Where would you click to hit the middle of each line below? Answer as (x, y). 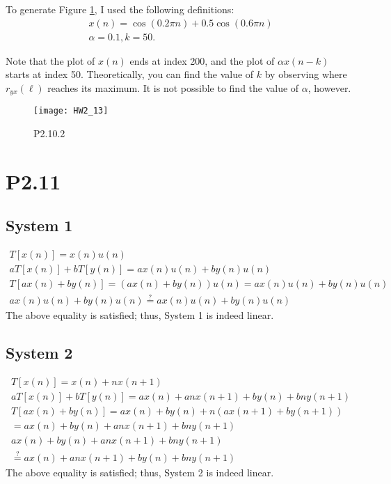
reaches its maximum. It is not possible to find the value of (173, 87)
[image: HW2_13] (71, 111)
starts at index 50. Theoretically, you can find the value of (130, 74)
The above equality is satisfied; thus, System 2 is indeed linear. (140, 472)
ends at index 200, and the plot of (202, 60)
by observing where (306, 74)
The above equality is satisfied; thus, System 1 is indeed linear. (140, 315)
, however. (329, 87)
